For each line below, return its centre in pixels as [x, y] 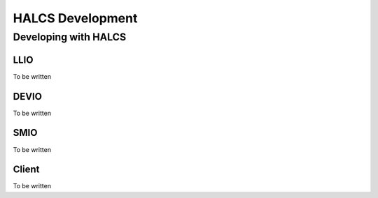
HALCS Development [75, 18]
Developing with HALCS [70, 37]
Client [26, 170]
